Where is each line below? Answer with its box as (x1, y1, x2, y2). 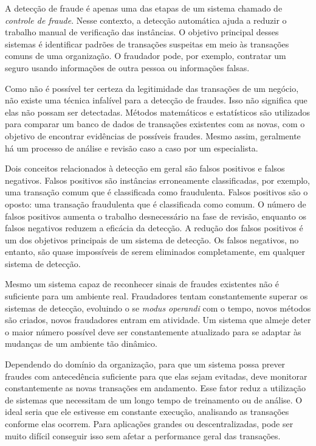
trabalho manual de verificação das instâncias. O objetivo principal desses (5, 26, 279, 38)
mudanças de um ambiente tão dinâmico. (5, 337, 157, 350)
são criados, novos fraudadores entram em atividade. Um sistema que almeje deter (5, 313, 311, 326)
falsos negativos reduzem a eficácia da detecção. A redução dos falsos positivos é (5, 221, 303, 234)
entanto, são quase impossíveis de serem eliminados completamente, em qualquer (5, 245, 306, 258)
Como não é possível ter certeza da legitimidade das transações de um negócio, (5, 82, 299, 94)
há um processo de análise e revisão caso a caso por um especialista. (5, 141, 258, 154)
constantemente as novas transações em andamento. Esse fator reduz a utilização (5, 382, 306, 394)
